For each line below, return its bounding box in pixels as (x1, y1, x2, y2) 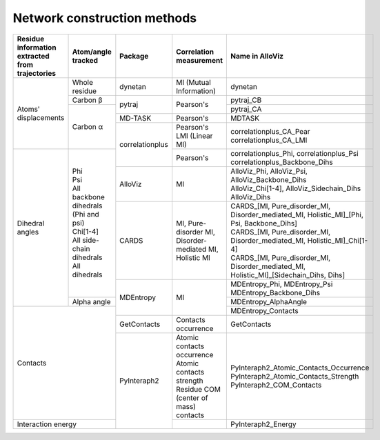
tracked (72, 55, 99, 65)
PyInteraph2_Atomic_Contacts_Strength (230, 371, 359, 381)
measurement (176, 55, 223, 65)
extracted (17, 51, 50, 61)
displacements (17, 112, 65, 122)
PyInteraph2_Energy (230, 419, 297, 429)
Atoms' (17, 104, 41, 114)
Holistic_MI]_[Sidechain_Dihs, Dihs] (230, 270, 346, 279)
